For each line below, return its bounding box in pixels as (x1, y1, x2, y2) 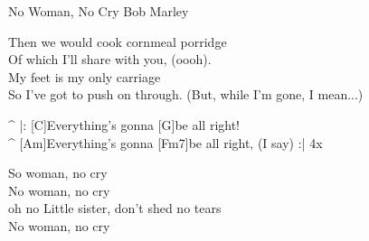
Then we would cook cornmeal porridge (8, 32, 227, 51)
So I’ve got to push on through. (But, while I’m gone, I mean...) (8, 85, 364, 104)
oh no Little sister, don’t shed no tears (8, 199, 222, 218)
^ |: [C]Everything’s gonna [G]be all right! (8, 115, 241, 134)
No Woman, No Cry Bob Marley (8, 2, 189, 20)
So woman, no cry (8, 163, 108, 182)
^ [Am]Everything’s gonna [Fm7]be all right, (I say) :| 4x (8, 133, 323, 152)
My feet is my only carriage (8, 67, 161, 86)
